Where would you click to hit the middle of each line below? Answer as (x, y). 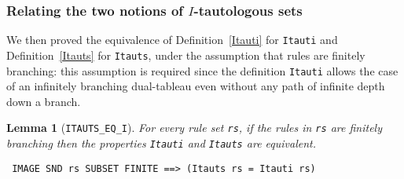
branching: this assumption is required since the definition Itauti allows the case (202, 70)
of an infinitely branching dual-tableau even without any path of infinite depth (196, 86)
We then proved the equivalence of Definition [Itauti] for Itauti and (172, 40)
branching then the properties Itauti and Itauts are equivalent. (162, 143)
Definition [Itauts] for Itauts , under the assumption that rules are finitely (186, 55)
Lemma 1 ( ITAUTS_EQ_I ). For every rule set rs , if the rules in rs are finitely (195, 128)
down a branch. (44, 101)
